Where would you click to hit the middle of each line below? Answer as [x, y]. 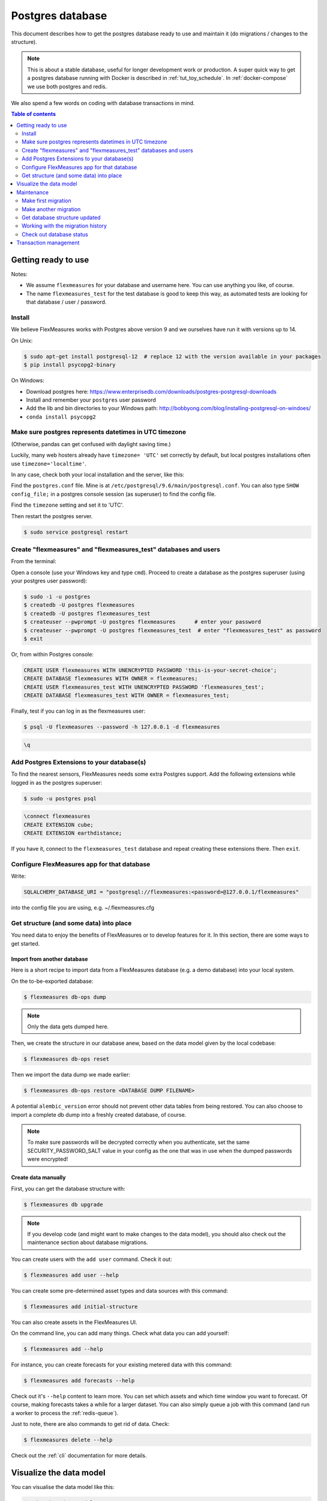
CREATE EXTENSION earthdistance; [73, 833]
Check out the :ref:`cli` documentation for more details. [79, 1455]
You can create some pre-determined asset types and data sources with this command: [119, 1290]
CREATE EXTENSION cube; [59, 825]
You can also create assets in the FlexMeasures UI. [74, 1322]
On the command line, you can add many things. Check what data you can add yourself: [120, 1333]
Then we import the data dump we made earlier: [71, 1075]
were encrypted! [48, 1159]
